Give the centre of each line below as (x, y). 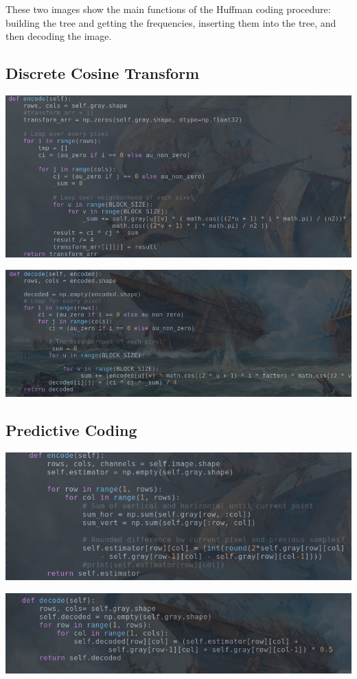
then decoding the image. (59, 36)
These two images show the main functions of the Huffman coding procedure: (168, 9)
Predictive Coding (71, 430)
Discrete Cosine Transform (103, 73)
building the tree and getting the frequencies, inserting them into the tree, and (171, 22)
